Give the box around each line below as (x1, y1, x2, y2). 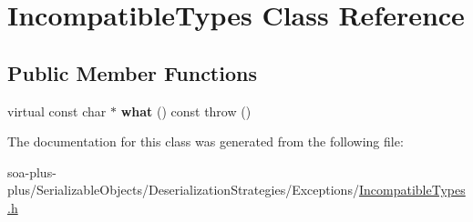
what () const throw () (120, 101, 252, 120)
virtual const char (7, 101, 107, 120)
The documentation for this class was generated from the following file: (7, 132, 404, 151)
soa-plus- (7, 162, 57, 181)
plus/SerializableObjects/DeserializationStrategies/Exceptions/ (7, 180, 359, 199)
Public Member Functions (7, 58, 257, 86)
